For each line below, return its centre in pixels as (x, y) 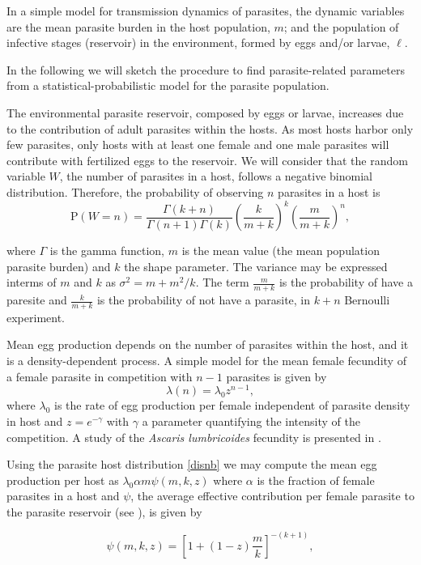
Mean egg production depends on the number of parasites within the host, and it (208, 344)
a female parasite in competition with (100, 376)
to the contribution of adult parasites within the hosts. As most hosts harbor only (210, 128)
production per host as (63, 480)
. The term (222, 282)
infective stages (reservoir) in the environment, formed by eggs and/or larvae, (198, 42)
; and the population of (341, 26)
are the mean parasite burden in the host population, (138, 26)
